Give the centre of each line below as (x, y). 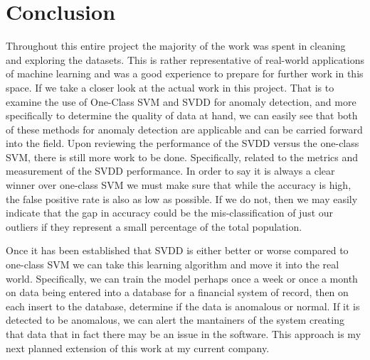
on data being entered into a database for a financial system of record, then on (177, 292)
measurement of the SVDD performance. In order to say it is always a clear (170, 171)
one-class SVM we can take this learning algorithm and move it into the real (173, 264)
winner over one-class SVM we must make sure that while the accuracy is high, (179, 185)
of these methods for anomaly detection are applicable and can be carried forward (184, 129)
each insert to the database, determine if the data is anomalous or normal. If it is (183, 306)
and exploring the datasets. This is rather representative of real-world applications (185, 59)
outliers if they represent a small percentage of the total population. (154, 226)
